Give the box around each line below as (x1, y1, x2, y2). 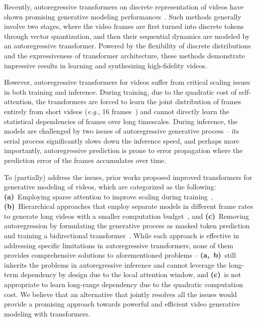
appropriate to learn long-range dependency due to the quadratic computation (4, 279, 243, 290)
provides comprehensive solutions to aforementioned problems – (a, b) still (4, 250, 236, 260)
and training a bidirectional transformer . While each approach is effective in (4, 230, 240, 241)
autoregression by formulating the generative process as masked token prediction (4, 220, 250, 231)
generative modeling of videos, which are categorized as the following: (4, 181, 216, 192)
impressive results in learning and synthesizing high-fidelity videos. (4, 60, 207, 70)
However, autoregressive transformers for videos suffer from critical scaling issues (4, 77, 251, 87)
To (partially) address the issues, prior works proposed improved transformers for (4, 171, 253, 182)
